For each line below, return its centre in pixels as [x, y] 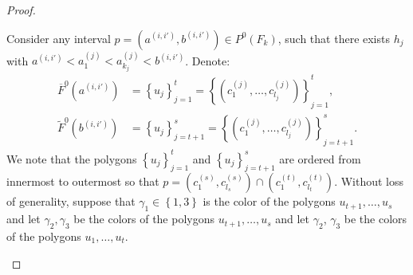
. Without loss [369, 181]
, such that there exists [334, 38]
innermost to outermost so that [83, 181]
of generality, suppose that [71, 201]
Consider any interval [59, 38]
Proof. [21, 10]
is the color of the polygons [269, 201]
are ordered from [320, 158]
